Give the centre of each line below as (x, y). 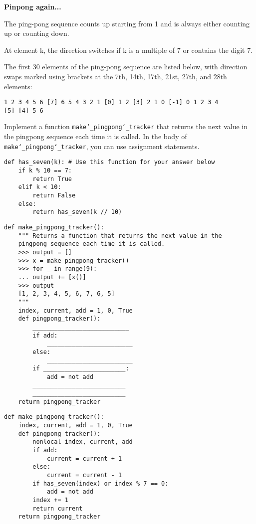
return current (58, 508)
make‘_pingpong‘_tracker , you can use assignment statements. (102, 146)
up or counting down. (37, 33)
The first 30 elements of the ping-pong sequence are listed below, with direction (126, 67)
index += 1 (50, 500)
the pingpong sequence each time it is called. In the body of (96, 136)
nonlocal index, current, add (83, 442)
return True (52, 179)
